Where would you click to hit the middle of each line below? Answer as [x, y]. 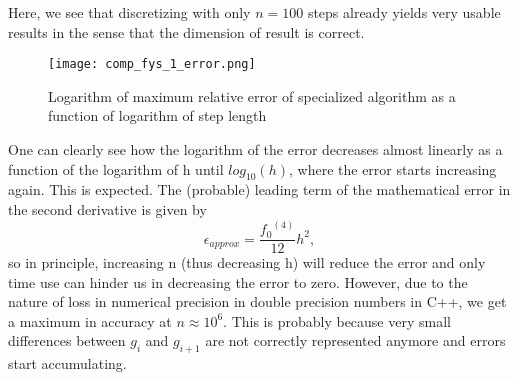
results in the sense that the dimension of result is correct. [186, 31]
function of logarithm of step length [157, 115]
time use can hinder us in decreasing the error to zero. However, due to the [238, 281]
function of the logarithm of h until [116, 168]
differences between [67, 340]
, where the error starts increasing [393, 168]
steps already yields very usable [404, 12]
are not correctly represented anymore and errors [355, 340]
